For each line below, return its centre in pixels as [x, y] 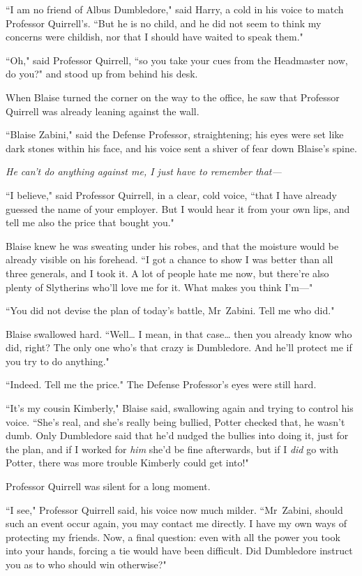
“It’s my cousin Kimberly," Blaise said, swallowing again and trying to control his [180, 408]
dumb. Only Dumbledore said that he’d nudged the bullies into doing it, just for [177, 435]
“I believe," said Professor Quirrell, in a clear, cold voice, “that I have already [171, 194]
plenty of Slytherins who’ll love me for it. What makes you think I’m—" [159, 287]
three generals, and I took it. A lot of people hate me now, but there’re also [167, 273]
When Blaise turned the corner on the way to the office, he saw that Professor [173, 97]
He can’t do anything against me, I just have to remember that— [144, 171]
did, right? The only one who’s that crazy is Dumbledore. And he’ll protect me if [179, 347]
